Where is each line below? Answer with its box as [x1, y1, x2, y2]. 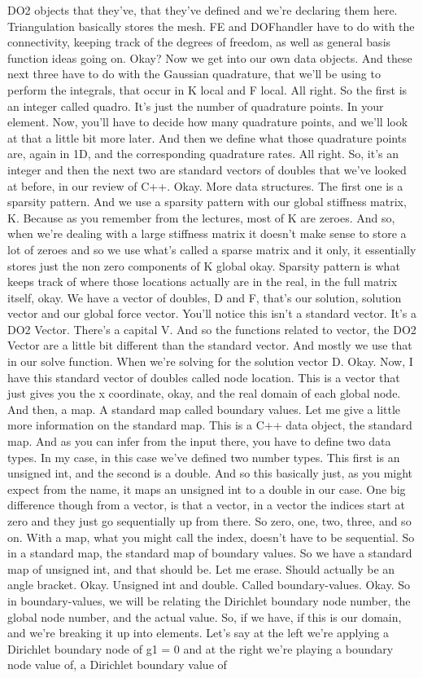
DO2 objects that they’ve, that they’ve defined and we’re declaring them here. [7, 2, 398, 18]
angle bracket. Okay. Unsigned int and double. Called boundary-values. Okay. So [7, 576, 410, 593]
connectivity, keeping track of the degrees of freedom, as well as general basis [7, 33, 391, 51]
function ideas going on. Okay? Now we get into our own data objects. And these [7, 49, 412, 66]
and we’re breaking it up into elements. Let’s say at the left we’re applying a [7, 624, 390, 641]
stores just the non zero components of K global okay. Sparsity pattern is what [7, 257, 400, 274]
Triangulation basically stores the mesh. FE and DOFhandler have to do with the [7, 17, 415, 34]
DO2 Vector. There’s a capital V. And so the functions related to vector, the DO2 [7, 320, 416, 337]
